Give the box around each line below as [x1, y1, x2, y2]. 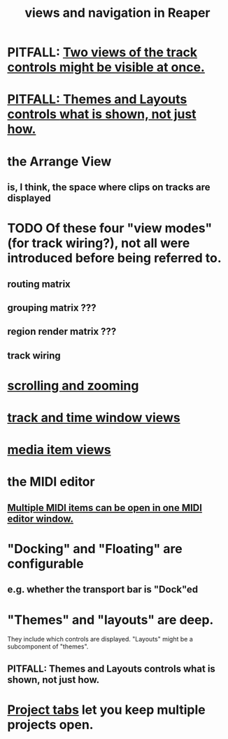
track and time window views [7, 410, 180, 426]
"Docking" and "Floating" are [7, 541, 183, 557]
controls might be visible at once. [7, 60, 205, 75]
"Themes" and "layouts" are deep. [7, 612, 214, 627]
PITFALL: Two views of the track [7, 44, 198, 60]
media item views [7, 442, 111, 458]
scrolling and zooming [7, 378, 139, 394]
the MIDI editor [7, 474, 96, 490]
